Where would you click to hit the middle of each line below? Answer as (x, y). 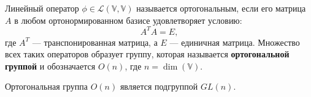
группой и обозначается (50, 66)
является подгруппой (159, 86)
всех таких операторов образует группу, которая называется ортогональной (147, 54)
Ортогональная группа (47, 86)
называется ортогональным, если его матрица (221, 8)
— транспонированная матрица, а (95, 42)
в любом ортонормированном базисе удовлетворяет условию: (128, 20)
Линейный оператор (42, 8)
